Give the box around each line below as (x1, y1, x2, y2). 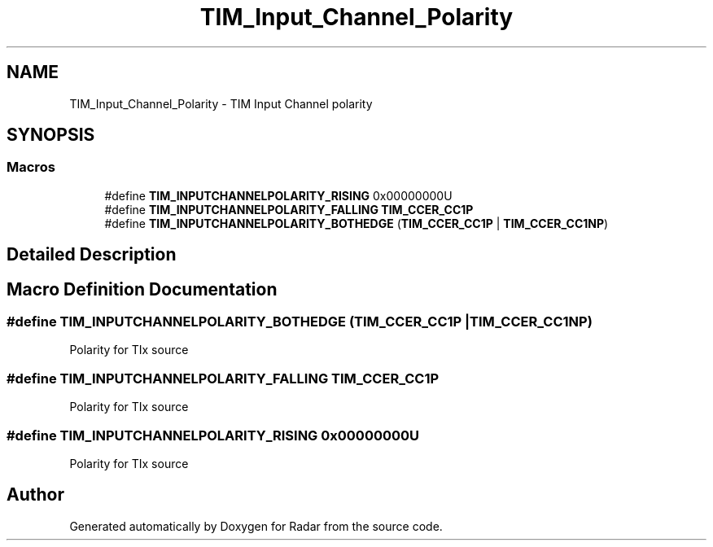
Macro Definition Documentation (7, 278, 278, 300)
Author (7, 484, 64, 505)
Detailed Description (7, 244, 177, 265)
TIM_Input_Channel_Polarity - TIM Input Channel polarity (69, 96, 373, 111)
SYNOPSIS (7, 125, 95, 146)
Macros (7, 159, 55, 176)
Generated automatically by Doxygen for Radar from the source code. (69, 519, 443, 533)
